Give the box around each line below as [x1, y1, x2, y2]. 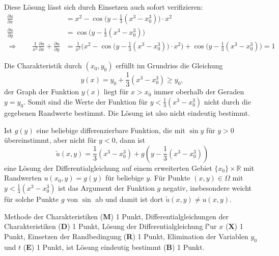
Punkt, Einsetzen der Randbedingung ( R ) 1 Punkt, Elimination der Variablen [4, 231, 248, 241]
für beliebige [105, 172, 144, 183]
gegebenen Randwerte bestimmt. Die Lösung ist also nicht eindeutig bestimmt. [4, 107, 250, 118]
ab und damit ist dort [95, 193, 163, 204]
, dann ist [115, 135, 146, 145]
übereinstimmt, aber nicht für [4, 135, 97, 145]
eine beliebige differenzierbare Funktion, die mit [36, 124, 185, 135]
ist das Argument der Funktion [58, 182, 155, 193]
